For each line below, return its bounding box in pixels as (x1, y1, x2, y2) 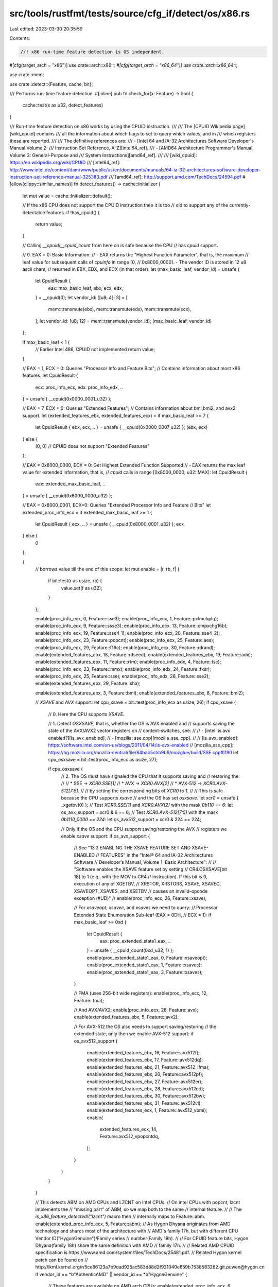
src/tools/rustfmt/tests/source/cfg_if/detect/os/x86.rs (9, 8, 250, 19)
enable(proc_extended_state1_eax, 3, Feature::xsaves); (86, 969, 203, 975)
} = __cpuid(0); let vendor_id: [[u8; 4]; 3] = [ (35, 294, 128, 301)
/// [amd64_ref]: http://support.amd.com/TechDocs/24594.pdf (109, 173, 241, 180)
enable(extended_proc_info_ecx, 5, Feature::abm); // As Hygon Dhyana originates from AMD (35, 1221, 231, 1227)
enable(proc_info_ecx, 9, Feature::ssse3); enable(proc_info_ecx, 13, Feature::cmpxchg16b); (35, 623, 228, 629)
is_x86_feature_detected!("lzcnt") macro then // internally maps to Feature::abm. (35, 1213, 205, 1220)
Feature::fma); (74, 997, 104, 1003)
